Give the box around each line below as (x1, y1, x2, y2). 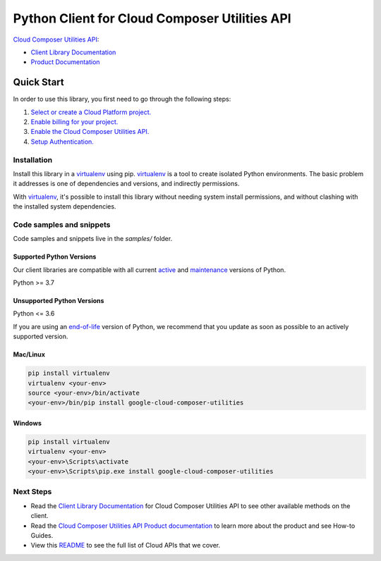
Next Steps (13, 487, 52, 497)
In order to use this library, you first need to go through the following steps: (13, 95, 231, 104)
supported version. (13, 332, 68, 341)
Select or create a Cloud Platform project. (30, 108, 152, 116)
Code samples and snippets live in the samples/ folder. (13, 235, 173, 243)
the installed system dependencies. (13, 202, 116, 211)
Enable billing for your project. (30, 118, 119, 126)
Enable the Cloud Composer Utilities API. (30, 128, 150, 136)
